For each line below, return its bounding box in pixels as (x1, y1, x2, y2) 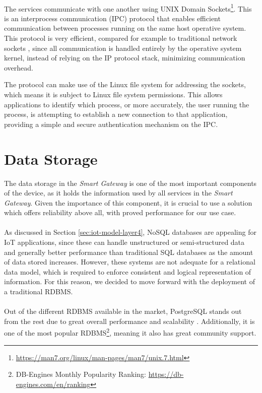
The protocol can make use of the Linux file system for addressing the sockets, (4, 79, 246, 90)
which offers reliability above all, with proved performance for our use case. (4, 207, 236, 218)
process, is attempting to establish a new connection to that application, (4, 109, 228, 119)
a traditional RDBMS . (4, 286, 73, 297)
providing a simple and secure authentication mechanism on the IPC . (4, 118, 218, 129)
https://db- (148, 369, 184, 379)
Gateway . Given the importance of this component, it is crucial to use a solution (4, 197, 252, 208)
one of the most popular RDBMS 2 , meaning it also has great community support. (4, 326, 256, 338)
